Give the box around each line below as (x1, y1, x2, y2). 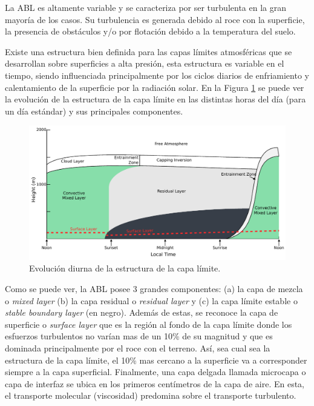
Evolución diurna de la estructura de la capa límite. (29, 262, 221, 275)
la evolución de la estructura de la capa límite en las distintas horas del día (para (5, 93, 306, 105)
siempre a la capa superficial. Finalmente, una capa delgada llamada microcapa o (5, 365, 306, 378)
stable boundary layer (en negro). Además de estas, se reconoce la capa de (5, 306, 278, 319)
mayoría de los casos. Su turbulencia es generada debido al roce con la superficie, (5, 13, 305, 25)
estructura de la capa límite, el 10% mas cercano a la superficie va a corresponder (5, 353, 307, 366)
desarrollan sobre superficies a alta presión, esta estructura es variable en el (5, 57, 284, 70)
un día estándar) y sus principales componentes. (5, 104, 183, 117)
